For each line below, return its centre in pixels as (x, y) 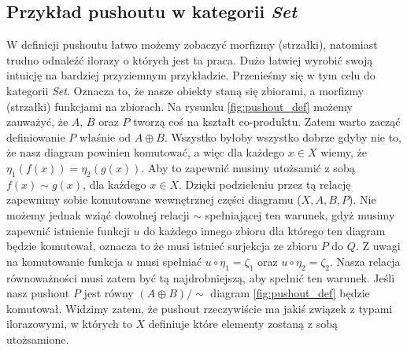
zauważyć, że (37, 122)
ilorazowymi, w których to (69, 324)
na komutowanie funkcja (65, 261)
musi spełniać (169, 261)
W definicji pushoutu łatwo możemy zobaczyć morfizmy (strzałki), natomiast (192, 44)
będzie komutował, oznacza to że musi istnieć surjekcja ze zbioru (162, 246)
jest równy (109, 293)
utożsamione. (38, 339)
